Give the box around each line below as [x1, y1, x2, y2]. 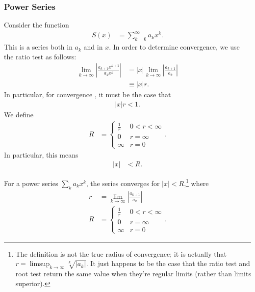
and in [83, 42, 103, 52]
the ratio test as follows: [4, 51, 76, 61]
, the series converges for [86, 178, 160, 188]
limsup [29, 261, 50, 268]
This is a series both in [4, 42, 73, 52]
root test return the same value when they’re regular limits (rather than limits [15, 268, 251, 279]
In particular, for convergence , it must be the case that [4, 89, 171, 100]
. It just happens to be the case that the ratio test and [86, 258, 250, 268]
